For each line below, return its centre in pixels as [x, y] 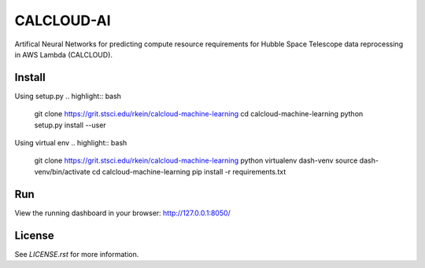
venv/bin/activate [62, 171]
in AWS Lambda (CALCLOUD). [64, 54]
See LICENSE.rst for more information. [77, 254]
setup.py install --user [70, 125]
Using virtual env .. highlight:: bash [71, 143]
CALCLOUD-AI [63, 20]
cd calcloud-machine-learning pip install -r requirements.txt [189, 171]
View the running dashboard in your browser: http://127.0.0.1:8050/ [123, 213]
